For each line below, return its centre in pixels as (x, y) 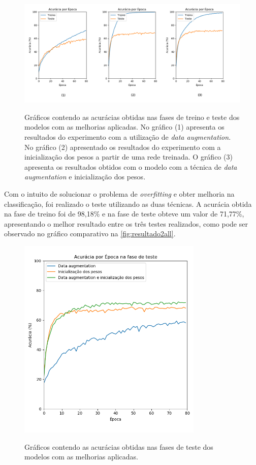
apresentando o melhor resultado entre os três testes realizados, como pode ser (126, 223)
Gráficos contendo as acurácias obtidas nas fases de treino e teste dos (132, 117)
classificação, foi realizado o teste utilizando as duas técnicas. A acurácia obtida (128, 204)
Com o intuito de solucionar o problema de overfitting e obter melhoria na (119, 193)
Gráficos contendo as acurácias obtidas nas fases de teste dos (119, 446)
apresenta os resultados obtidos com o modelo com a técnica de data (131, 166)
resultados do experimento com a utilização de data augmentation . (128, 136)
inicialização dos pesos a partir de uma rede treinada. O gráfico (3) (129, 157)
